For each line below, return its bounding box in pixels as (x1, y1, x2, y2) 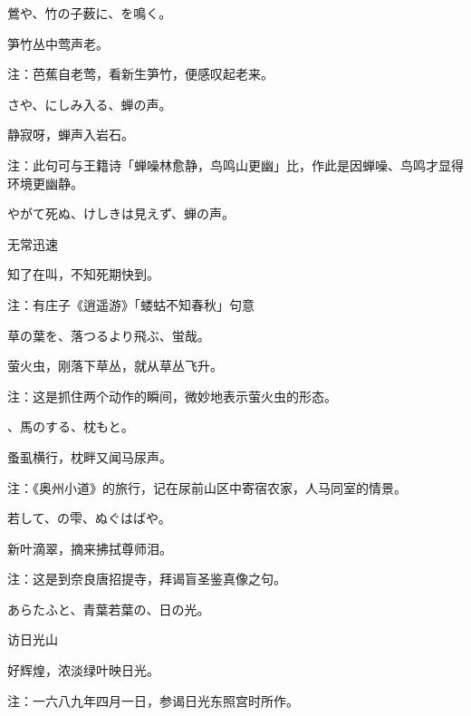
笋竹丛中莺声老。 (7, 34, 109, 53)
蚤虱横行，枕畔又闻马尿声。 (7, 447, 172, 466)
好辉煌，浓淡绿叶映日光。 (7, 661, 159, 680)
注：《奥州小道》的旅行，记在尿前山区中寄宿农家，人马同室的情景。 (7, 478, 407, 497)
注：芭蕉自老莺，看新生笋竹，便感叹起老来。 (7, 64, 274, 83)
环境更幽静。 (7, 173, 83, 192)
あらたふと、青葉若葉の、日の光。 (7, 599, 210, 618)
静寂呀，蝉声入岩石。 (7, 125, 134, 144)
